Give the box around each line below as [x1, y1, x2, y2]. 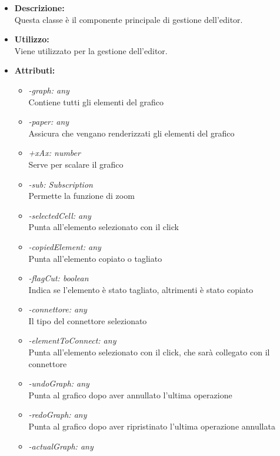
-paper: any [28, 115, 69, 128]
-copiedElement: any [28, 240, 101, 252]
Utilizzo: [14, 33, 49, 45]
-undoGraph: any [28, 377, 89, 390]
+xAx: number [28, 147, 81, 159]
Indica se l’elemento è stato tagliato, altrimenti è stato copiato [28, 283, 254, 295]
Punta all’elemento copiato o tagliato [28, 252, 162, 264]
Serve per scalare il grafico [28, 158, 124, 170]
